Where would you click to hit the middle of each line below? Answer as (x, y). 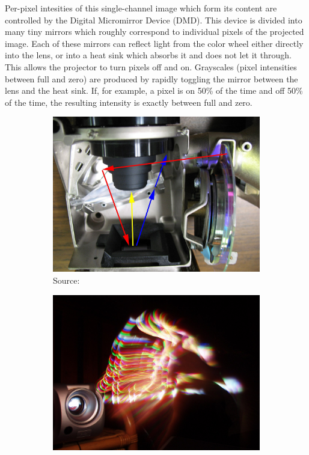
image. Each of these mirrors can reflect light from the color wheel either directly (154, 43)
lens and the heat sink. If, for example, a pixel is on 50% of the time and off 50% (154, 90)
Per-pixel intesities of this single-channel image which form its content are (141, 8)
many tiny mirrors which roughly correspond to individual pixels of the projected (154, 32)
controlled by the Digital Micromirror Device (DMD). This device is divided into (154, 20)
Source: (66, 280)
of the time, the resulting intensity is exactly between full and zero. (129, 102)
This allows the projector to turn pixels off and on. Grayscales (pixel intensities (151, 66)
